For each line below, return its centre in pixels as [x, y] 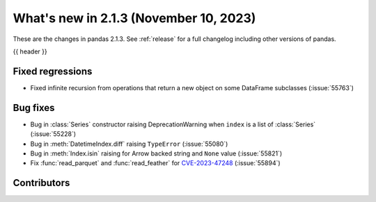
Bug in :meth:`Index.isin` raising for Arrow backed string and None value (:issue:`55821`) [156, 153]
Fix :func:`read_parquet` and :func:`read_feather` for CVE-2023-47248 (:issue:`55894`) [156, 163]
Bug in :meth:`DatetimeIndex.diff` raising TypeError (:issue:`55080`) [129, 144]
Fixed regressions [53, 71]
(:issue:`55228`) [53, 134]
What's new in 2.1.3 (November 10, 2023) [134, 18]
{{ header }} [30, 51]
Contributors [41, 183]
